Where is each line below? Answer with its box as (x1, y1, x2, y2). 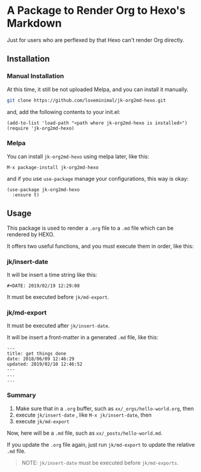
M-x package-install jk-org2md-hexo (7, 164, 99, 171)
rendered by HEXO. (7, 230, 55, 238)
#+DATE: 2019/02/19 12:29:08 (7, 283, 80, 289)
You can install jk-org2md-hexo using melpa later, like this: (7, 153, 150, 160)
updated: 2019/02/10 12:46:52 (7, 361, 83, 368)
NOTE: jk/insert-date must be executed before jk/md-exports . (21, 459, 179, 466)
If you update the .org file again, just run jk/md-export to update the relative (7, 441, 195, 448)
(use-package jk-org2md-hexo (7, 186, 80, 193)
